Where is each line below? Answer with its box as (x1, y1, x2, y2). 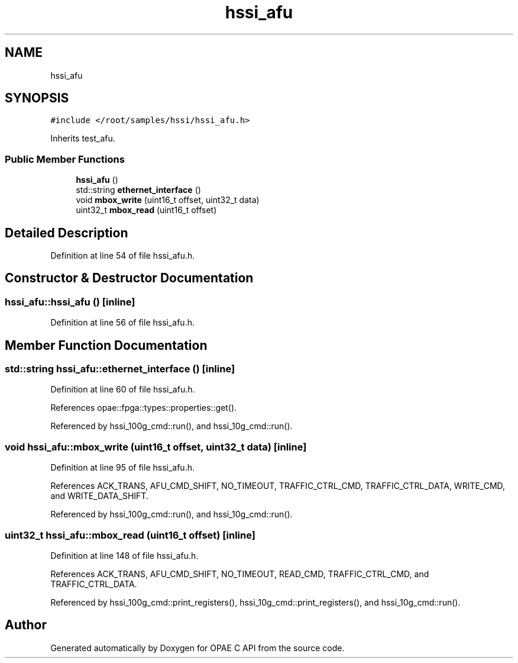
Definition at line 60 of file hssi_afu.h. (50, 384, 195, 395)
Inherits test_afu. (50, 133, 115, 144)
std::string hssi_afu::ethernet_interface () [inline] (5, 363, 235, 375)
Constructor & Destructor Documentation (5, 271, 254, 286)
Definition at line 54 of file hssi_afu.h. (50, 250, 195, 261)
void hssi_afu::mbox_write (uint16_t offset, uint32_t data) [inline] (5, 440, 307, 453)
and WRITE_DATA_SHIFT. (50, 491, 148, 501)
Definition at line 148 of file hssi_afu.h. (50, 550, 199, 561)
